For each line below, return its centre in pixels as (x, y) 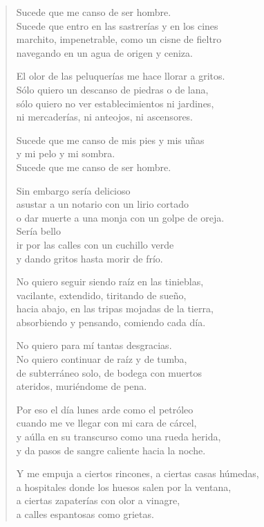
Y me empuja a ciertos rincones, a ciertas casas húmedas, (138, 473)
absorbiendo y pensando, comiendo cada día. (111, 322)
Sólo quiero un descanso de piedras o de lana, (112, 89)
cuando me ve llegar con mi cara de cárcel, (106, 423)
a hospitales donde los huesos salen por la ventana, (124, 486)
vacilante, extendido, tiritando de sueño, (101, 295)
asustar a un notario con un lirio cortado (103, 204)
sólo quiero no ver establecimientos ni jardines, (115, 103)
